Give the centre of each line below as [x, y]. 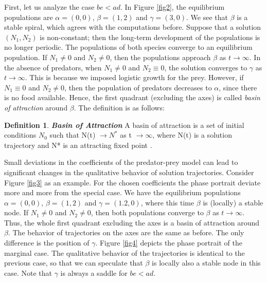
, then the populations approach [160, 57]
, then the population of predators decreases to [138, 87]
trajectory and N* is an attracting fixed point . [78, 145]
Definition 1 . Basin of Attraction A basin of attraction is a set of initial [124, 125]
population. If [26, 57]
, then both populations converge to [147, 212]
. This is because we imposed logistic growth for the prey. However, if [134, 77]
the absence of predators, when [53, 67]
